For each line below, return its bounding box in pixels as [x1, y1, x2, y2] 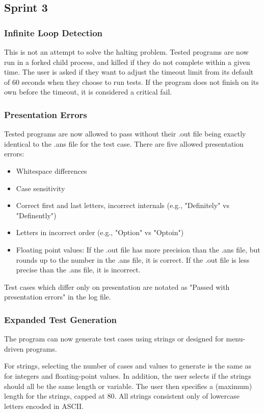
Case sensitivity [16, 182, 65, 193]
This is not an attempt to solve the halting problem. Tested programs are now [4, 47, 249, 57]
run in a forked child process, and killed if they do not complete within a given [4, 56, 250, 67]
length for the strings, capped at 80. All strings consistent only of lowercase [4, 391, 240, 401]
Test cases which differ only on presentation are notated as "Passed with [4, 281, 230, 292]
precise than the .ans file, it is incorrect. [16, 264, 141, 275]
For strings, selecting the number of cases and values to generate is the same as [4, 360, 252, 371]
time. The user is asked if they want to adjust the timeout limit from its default [4, 66, 254, 77]
